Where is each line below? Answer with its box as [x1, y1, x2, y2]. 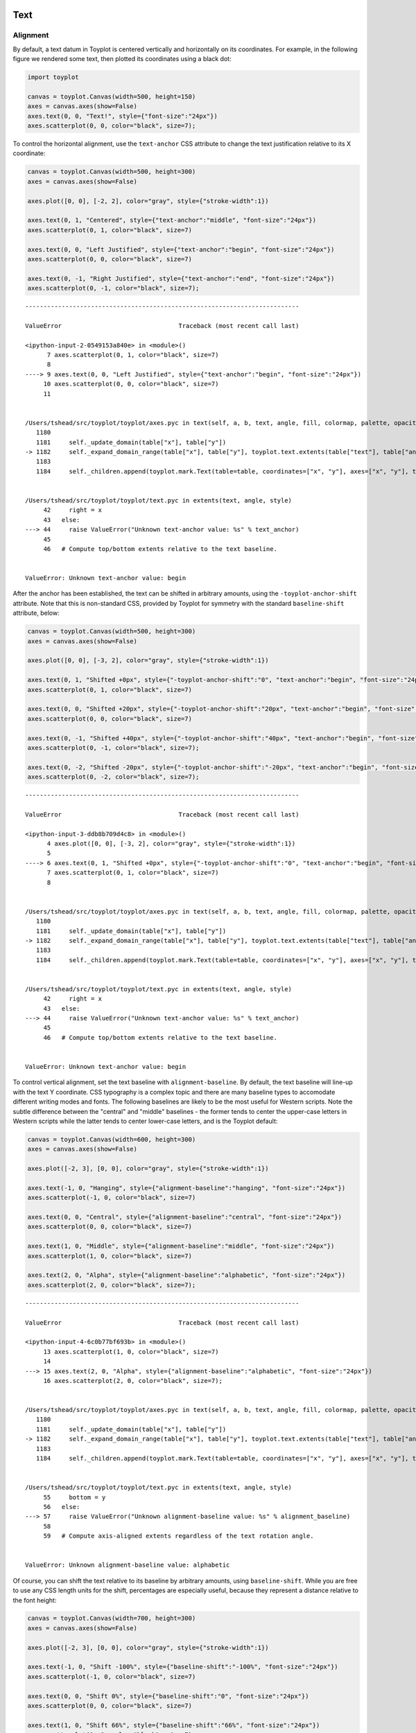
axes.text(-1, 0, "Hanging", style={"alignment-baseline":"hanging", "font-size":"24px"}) [27, 1184, 346, 1192]
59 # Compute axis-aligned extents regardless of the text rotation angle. [43, 1532, 314, 1540]
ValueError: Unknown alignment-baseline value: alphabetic [25, 1561, 230, 1569]
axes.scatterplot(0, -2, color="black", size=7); [27, 773, 200, 781]
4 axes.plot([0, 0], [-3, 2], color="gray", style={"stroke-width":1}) [46, 839, 296, 848]
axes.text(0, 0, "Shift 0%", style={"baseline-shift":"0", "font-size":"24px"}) [27, 1692, 309, 1700]
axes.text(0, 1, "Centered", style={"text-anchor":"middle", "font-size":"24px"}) [27, 216, 317, 225]
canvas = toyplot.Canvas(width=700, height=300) [27, 1614, 196, 1622]
